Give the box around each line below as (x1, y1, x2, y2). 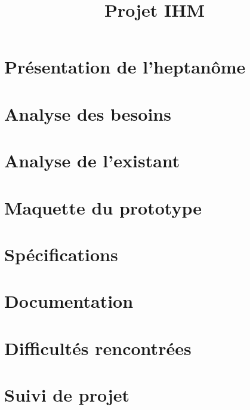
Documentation (4, 289, 134, 313)
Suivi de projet (4, 383, 130, 406)
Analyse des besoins (4, 101, 171, 126)
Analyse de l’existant (4, 148, 180, 173)
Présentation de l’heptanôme (4, 54, 246, 79)
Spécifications (4, 241, 118, 266)
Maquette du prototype (4, 195, 202, 219)
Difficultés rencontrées (4, 335, 192, 360)
